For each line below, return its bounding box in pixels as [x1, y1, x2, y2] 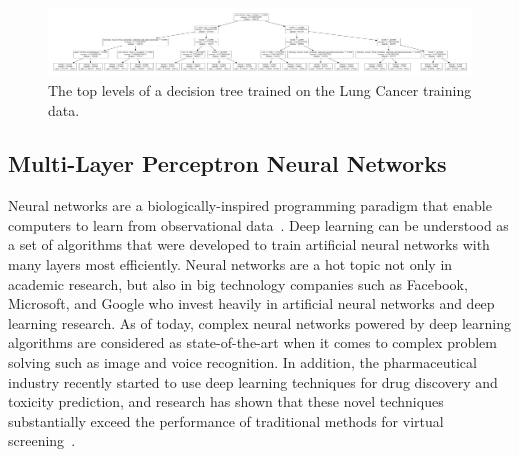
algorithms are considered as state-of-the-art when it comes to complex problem [8, 332, 497, 353]
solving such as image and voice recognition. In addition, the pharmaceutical [8, 352, 477, 373]
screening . [8, 430, 76, 451]
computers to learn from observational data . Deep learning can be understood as [8, 214, 509, 235]
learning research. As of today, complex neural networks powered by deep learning [8, 312, 511, 333]
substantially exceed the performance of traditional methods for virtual [8, 410, 444, 431]
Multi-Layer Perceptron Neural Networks [8, 148, 447, 179]
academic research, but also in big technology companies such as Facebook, [8, 273, 468, 294]
